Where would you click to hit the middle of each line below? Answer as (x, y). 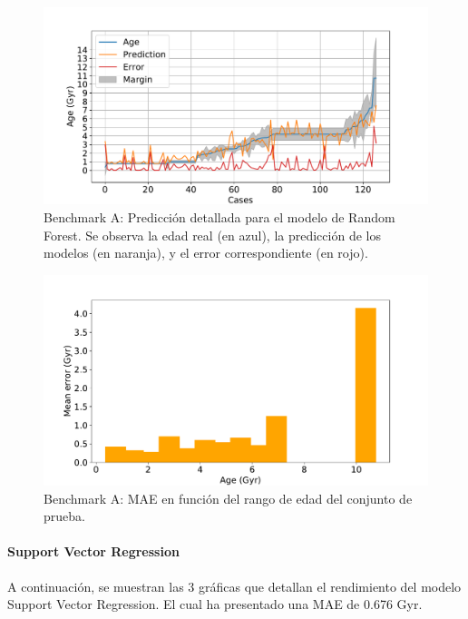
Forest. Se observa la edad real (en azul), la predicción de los (212, 235)
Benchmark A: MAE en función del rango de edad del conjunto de (228, 498)
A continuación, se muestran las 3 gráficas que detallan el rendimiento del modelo (234, 586)
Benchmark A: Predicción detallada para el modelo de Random (219, 216)
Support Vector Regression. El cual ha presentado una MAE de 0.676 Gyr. (215, 604)
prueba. (64, 516)
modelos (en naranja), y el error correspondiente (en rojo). (206, 253)
